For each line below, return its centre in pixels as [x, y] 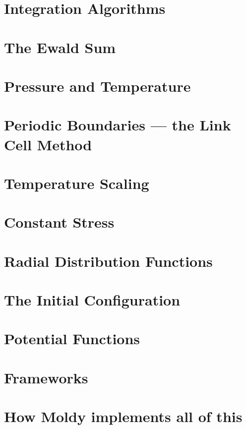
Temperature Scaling [77, 183]
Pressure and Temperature [97, 86]
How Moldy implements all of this [123, 416]
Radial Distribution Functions [108, 261]
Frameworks [46, 377]
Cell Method [48, 144]
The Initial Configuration [92, 300]
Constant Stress [59, 222]
